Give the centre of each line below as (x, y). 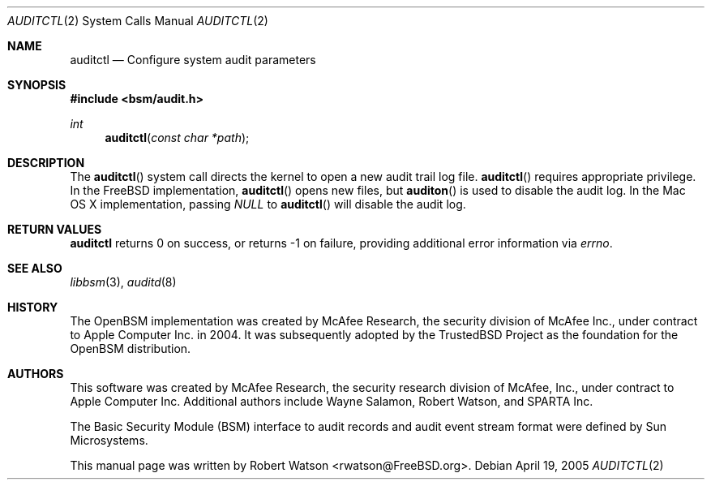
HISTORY (33, 307)
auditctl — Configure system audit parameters (193, 60)
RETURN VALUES (55, 229)
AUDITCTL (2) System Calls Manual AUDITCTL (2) (138, 21)
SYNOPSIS (37, 85)
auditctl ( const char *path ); (177, 138)
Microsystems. (109, 440)
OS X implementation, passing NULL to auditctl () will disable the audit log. (268, 204)
